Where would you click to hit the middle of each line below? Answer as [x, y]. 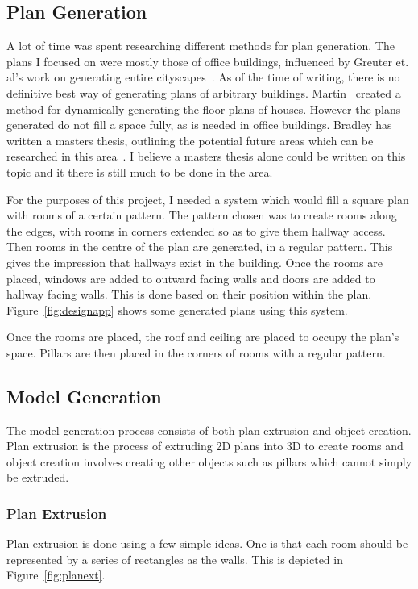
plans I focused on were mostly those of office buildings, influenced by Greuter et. [208, 61]
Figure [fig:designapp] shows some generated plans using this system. [177, 309]
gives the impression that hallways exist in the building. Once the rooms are [195, 262]
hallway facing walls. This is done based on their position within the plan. [189, 294]
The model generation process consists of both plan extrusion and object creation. [209, 430]
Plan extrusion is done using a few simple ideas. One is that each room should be [207, 543]
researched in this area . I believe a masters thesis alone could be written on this [206, 156]
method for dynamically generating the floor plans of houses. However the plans [204, 109]
